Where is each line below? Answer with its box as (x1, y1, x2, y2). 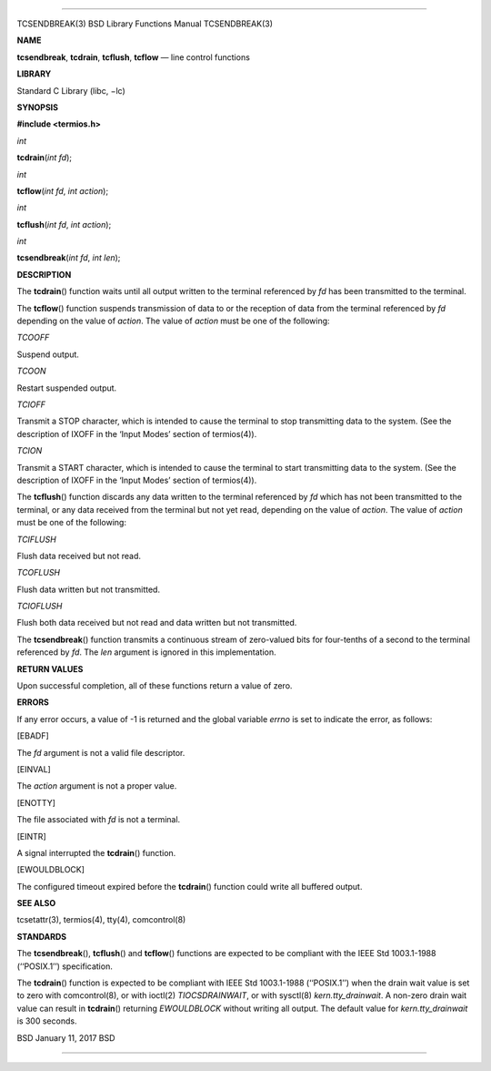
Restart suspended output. (16, 382, 117, 393)
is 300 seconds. (16, 1015, 77, 1026)
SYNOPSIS (16, 101, 59, 113)
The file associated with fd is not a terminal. (16, 814, 181, 825)
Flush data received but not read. (16, 550, 141, 561)
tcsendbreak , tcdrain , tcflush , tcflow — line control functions (16, 51, 250, 63)
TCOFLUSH (16, 567, 61, 578)
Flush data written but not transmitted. (16, 584, 161, 595)
